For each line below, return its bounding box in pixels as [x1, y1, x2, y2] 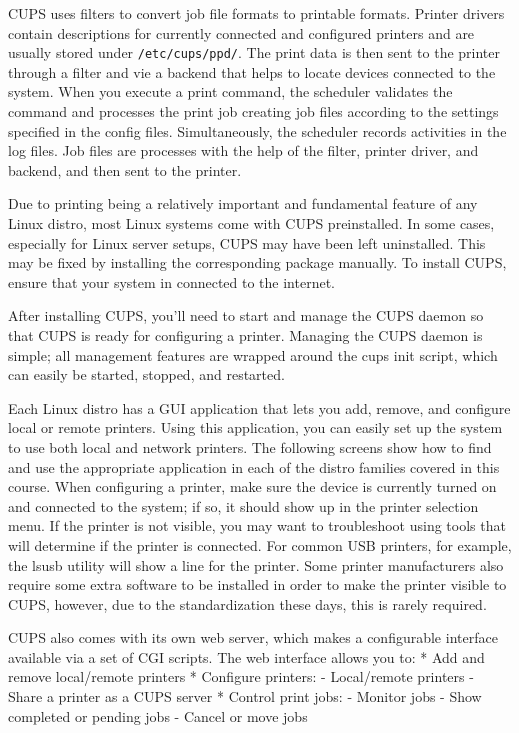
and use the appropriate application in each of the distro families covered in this [8, 456, 500, 477]
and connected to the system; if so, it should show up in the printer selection [8, 495, 479, 516]
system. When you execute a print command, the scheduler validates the [8, 81, 453, 102]
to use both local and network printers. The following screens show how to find [8, 436, 492, 457]
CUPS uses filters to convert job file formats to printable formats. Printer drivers [8, 3, 505, 23]
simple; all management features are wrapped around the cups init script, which [8, 344, 498, 365]
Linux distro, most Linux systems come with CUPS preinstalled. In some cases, [8, 213, 495, 233]
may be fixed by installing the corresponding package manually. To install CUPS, [8, 252, 507, 273]
